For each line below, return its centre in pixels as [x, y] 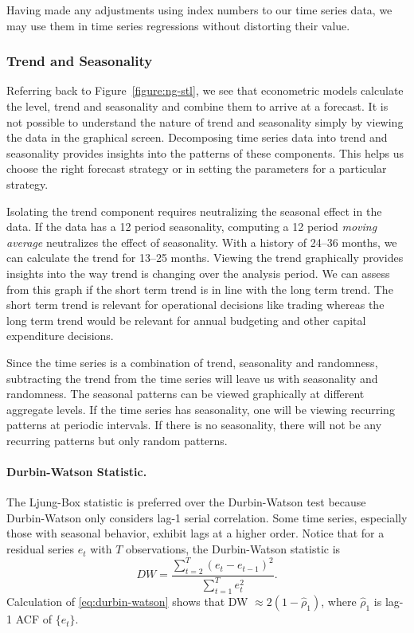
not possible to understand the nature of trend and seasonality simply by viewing [205, 121]
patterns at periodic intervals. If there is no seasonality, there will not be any [194, 425]
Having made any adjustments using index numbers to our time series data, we [199, 10]
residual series [41, 549]
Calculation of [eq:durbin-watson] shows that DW [127, 602]
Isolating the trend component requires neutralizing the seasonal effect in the [194, 211]
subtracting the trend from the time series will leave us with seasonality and [192, 378]
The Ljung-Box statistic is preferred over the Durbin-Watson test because [186, 502]
